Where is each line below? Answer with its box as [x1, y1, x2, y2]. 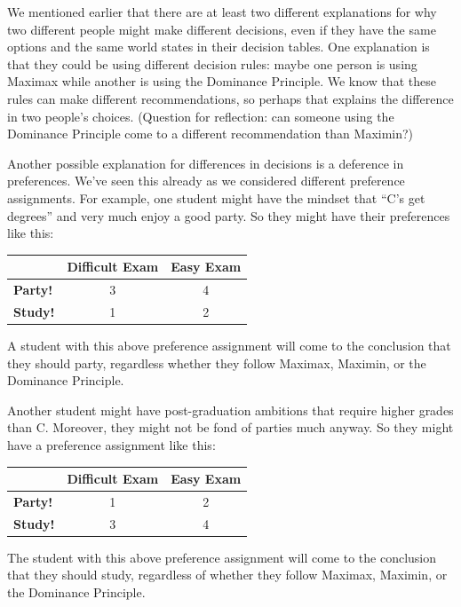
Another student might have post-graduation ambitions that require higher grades [7, 400, 454, 419]
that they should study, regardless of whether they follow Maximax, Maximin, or [7, 565, 448, 584]
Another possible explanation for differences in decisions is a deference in [7, 154, 404, 172]
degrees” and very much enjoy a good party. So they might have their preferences [7, 206, 450, 225]
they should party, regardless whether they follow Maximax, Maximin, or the [7, 353, 426, 372]
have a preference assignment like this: [7, 435, 216, 453]
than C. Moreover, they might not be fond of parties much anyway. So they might [7, 418, 454, 437]
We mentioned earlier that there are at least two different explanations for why [7, 3, 437, 20]
